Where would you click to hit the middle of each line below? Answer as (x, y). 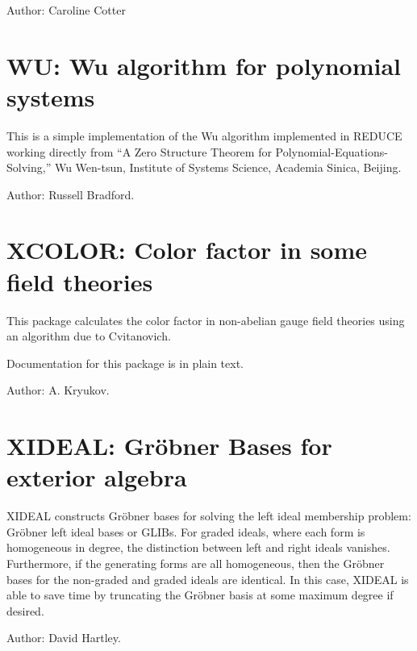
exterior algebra (97, 477)
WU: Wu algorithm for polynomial (204, 65)
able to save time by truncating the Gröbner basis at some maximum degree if (200, 595)
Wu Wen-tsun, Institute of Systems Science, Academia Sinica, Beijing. (228, 167)
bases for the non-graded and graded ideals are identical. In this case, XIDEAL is (208, 579)
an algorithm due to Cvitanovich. (89, 336)
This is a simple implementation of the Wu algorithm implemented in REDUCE (204, 135)
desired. (25, 610)
